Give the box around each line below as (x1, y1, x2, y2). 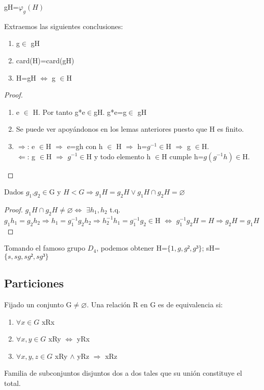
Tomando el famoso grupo (4, 242, 86, 253)
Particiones (4, 275, 64, 291)
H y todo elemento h (86, 151, 151, 161)
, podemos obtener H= (96, 242, 168, 253)
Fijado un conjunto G (4, 299, 72, 309)
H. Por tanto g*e (33, 106, 85, 117)
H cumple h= (162, 151, 204, 161)
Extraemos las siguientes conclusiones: (4, 20, 123, 31)
